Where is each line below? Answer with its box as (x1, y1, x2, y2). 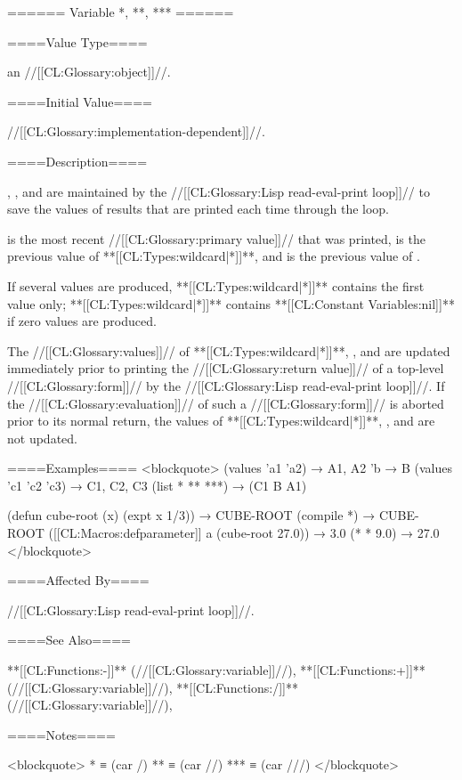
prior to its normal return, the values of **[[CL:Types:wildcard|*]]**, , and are (7, 411, 435, 430)
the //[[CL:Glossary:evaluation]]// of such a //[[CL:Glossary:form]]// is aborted (7, 394, 444, 412)
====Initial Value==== (7, 92, 152, 110)
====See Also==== (7, 630, 131, 649)
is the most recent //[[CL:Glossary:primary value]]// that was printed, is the (7, 229, 426, 248)
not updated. (7, 428, 77, 447)
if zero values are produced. (7, 312, 157, 330)
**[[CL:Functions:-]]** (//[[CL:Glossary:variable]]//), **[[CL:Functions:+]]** (7, 661, 426, 679)
